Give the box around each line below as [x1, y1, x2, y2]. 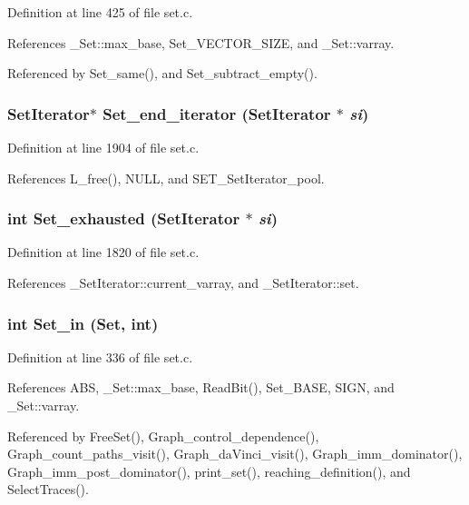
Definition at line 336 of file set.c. [7, 347, 193, 366]
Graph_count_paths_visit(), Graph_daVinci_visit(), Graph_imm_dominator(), [7, 444, 463, 463]
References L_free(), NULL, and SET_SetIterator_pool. [7, 168, 325, 187]
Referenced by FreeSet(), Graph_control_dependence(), [7, 426, 319, 445]
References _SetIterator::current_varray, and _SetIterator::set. [7, 273, 359, 292]
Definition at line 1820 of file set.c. [7, 243, 200, 262]
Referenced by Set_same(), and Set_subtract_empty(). [7, 64, 318, 83]
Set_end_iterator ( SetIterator [103, 102, 331, 124]
